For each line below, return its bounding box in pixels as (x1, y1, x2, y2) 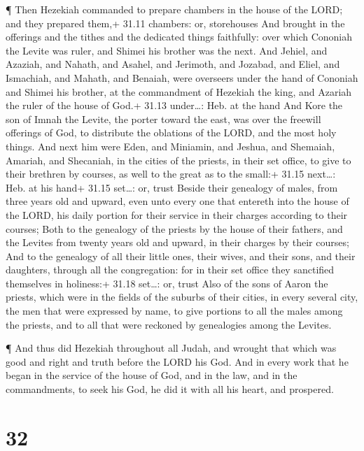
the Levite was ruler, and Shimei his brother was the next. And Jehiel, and (6, 43, 328, 57)
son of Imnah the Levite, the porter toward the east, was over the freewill (6, 111, 321, 126)
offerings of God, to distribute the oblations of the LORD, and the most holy (6, 125, 337, 140)
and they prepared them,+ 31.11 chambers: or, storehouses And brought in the (6, 15, 345, 30)
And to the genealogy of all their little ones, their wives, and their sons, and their (6, 248, 356, 263)
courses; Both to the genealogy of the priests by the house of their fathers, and (6, 221, 343, 236)
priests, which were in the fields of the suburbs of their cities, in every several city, (6, 289, 358, 304)
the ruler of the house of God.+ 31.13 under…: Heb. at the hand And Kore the (6, 98, 343, 113)
